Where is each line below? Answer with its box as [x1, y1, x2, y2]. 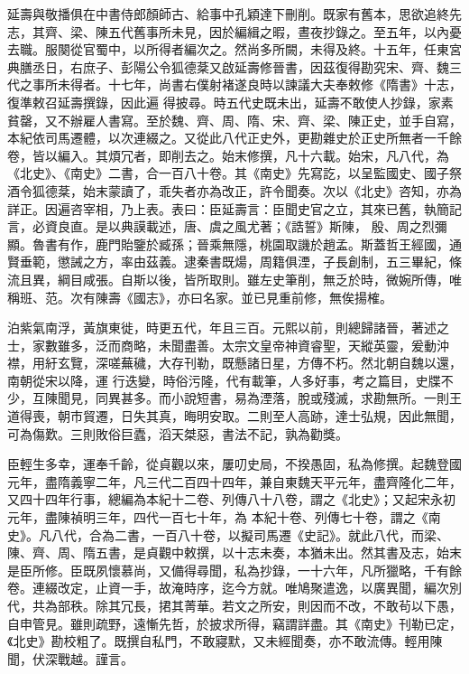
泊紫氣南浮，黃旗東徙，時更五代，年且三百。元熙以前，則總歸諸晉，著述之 [7, 318, 449, 337]
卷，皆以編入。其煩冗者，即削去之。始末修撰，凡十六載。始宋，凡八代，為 [7, 145, 449, 164]
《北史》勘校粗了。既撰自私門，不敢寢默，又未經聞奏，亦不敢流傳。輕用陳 [7, 632, 443, 651]
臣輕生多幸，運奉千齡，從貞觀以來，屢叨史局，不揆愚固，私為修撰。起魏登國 [7, 454, 462, 473]
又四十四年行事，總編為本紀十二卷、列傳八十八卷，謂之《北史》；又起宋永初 [7, 490, 455, 509]
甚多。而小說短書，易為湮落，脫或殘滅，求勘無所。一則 [120, 388, 449, 407]
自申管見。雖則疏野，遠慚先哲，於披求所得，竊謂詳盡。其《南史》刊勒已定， [7, 613, 462, 632]
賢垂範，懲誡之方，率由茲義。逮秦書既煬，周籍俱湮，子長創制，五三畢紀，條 [7, 252, 462, 271]
